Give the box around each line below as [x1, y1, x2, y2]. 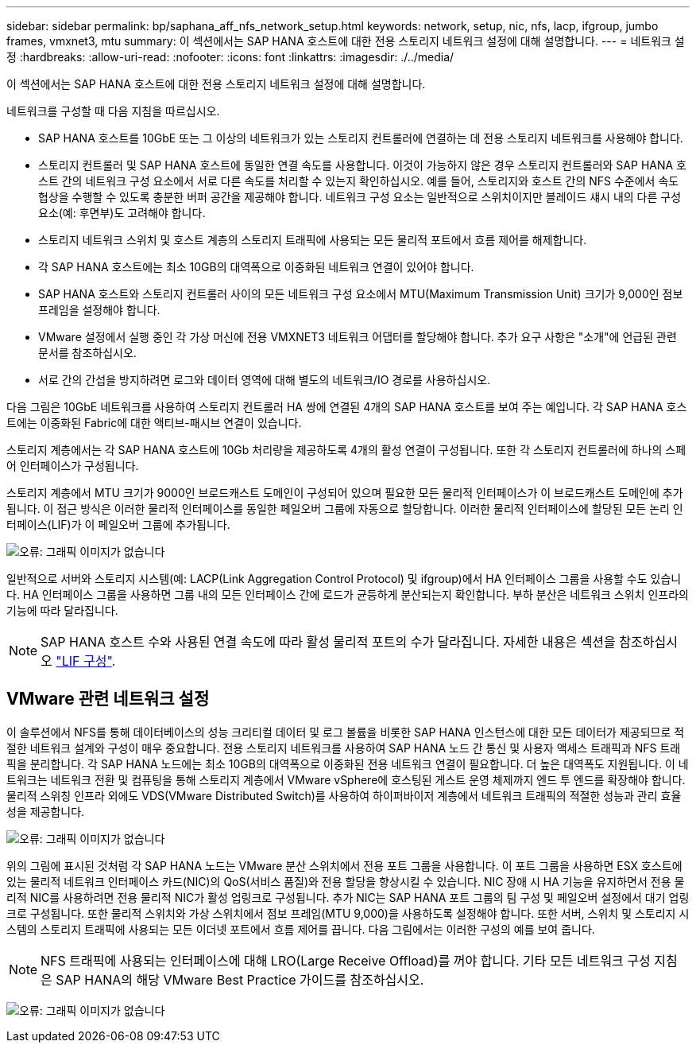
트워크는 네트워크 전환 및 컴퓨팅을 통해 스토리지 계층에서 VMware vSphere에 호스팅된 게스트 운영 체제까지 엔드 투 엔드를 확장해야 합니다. [6, 772, 686, 787]
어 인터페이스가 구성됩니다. [6, 459, 139, 472]
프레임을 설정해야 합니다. [38, 303, 160, 317]
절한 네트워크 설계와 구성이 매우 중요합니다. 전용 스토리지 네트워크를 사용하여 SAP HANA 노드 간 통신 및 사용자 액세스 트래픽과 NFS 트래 [6, 740, 681, 755]
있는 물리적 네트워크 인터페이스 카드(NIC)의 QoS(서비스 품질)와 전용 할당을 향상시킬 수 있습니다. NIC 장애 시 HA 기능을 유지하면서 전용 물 [6, 874, 685, 888]
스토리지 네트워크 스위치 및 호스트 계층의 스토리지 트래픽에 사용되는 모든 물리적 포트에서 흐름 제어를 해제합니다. [38, 233, 587, 247]
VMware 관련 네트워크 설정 [6, 689, 210, 709]
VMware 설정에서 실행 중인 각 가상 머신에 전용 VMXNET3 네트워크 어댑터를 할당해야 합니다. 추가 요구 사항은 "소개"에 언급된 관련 [38, 330, 677, 344]
